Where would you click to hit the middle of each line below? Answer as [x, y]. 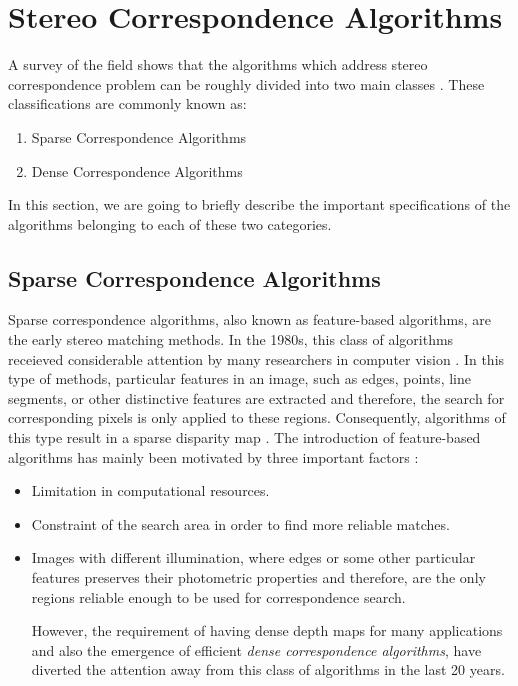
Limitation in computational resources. [150, 490]
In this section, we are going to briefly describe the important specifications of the [259, 204]
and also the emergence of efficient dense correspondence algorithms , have [256, 649]
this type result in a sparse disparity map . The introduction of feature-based [244, 437]
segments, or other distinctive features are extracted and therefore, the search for [256, 397]
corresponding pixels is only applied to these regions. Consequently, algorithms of [257, 417]
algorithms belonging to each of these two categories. [170, 223]
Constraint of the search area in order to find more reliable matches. [240, 523]
